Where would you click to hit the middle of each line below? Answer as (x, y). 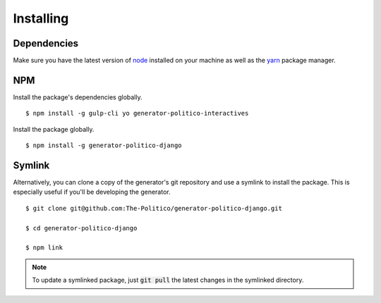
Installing (41, 18)
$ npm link (44, 248)
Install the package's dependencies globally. (78, 97)
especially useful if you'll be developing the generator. (92, 192)
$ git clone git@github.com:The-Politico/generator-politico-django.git (154, 208)
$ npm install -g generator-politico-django (104, 146)
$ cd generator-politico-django (81, 228)
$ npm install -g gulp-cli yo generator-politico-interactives (137, 113)
